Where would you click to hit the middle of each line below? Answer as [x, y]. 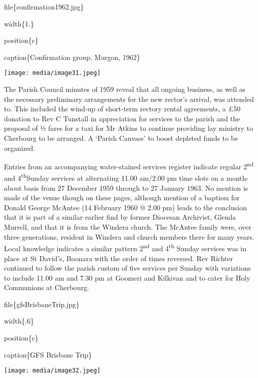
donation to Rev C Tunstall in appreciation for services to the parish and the [122, 118]
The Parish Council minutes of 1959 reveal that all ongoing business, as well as [125, 89]
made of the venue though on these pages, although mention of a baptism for [122, 197]
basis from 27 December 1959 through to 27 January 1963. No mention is [136, 188]
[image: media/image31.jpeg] [52, 73]
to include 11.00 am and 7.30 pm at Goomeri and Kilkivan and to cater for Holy [127, 277]
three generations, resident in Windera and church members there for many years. [129, 236]
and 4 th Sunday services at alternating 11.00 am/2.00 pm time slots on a [114, 177]
